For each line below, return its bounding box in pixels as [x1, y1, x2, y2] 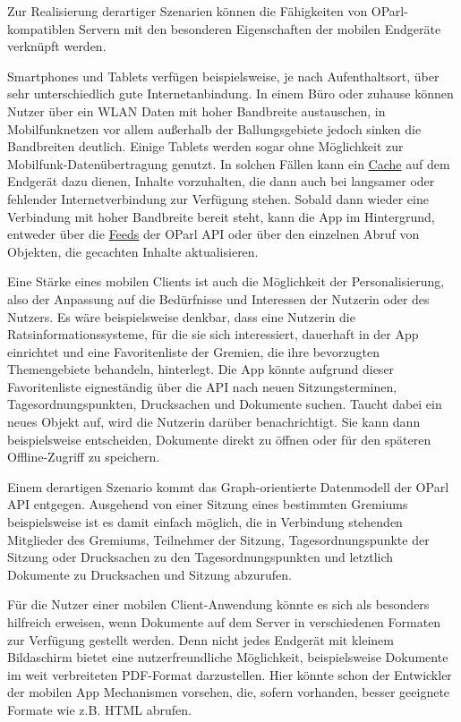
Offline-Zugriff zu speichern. [7, 447, 160, 466]
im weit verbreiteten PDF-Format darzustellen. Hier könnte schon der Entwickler [7, 665, 452, 684]
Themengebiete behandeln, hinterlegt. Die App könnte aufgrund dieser [7, 360, 395, 378]
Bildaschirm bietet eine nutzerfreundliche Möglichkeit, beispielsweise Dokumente [7, 648, 448, 667]
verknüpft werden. [7, 37, 107, 55]
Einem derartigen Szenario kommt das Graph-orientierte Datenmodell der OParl [7, 477, 449, 496]
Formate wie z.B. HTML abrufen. [7, 700, 192, 718]
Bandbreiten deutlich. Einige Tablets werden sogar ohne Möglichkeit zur [7, 137, 404, 156]
